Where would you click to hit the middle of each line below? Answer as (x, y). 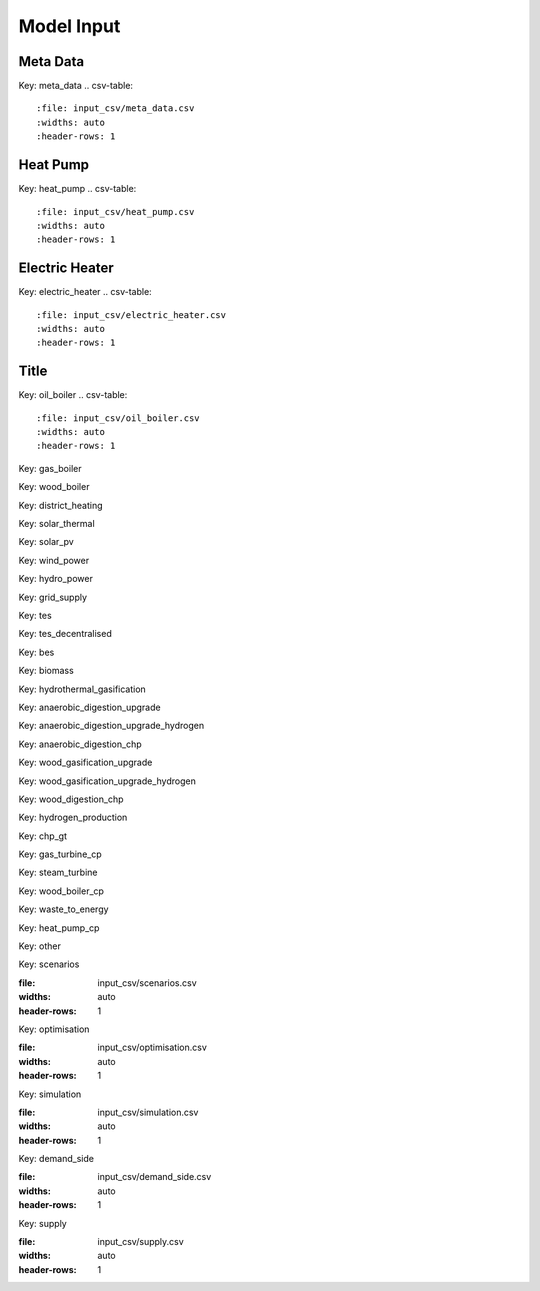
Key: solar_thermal (56, 524)
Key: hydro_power (56, 579)
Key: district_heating (61, 505)
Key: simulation (50, 1094)
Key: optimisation (54, 1029)
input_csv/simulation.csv (148, 1112)
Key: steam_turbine (58, 872)
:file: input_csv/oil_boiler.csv (118, 418)
